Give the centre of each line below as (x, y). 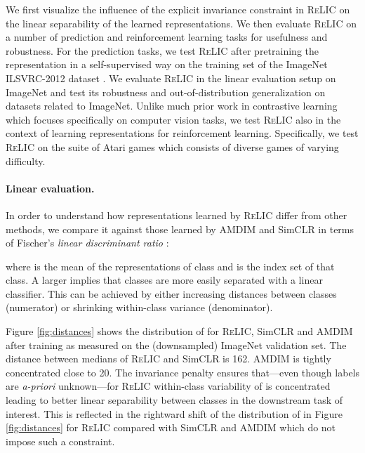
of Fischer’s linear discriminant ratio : (87, 243)
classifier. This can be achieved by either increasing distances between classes (171, 293)
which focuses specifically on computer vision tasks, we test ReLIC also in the (173, 119)
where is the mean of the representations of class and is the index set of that (170, 266)
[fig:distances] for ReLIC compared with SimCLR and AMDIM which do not (171, 427)
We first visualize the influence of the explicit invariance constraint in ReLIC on (178, 9)
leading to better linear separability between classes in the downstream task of (174, 400)
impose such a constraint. (60, 441)
